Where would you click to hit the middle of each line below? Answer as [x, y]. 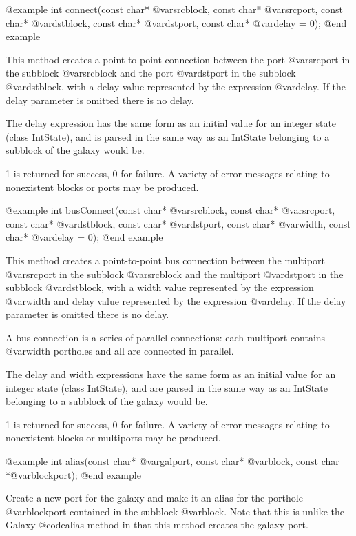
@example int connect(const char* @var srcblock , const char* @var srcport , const [174, 9]
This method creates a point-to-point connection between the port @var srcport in [178, 59]
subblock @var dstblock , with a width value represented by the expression [160, 287]
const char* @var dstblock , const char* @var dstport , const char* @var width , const [178, 223]
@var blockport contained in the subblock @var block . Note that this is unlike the [175, 511]
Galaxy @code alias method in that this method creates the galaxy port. [157, 525]
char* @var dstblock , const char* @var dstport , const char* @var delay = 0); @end [176, 22]
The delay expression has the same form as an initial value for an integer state [171, 123]
